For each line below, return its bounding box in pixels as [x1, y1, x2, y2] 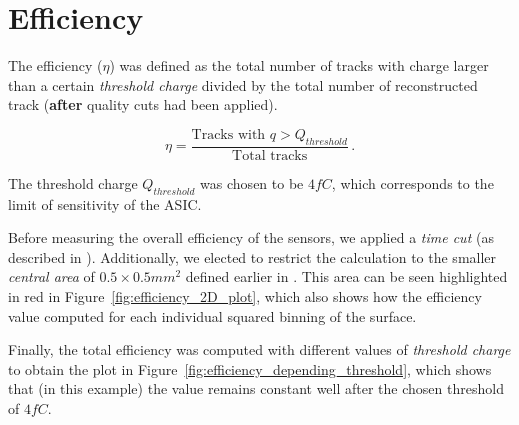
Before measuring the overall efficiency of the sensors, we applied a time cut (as [8, 227, 494, 248]
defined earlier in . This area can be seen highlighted [185, 266, 508, 287]
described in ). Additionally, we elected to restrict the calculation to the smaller [8, 246, 497, 267]
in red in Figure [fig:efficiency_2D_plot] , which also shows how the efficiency [8, 285, 482, 306]
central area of [8, 266, 95, 287]
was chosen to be [200, 172, 304, 193]
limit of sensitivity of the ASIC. [8, 193, 202, 214]
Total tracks [232, 148, 308, 163]
